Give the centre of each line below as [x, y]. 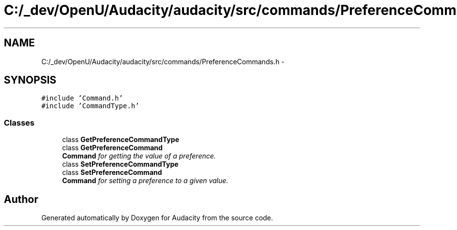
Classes [19, 122]
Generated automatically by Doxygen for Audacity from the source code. [157, 218]
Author [21, 199]
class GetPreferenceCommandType [121, 140]
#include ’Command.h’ [82, 98]
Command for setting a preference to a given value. [145, 181]
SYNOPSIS [30, 80]
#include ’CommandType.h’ [90, 106]
